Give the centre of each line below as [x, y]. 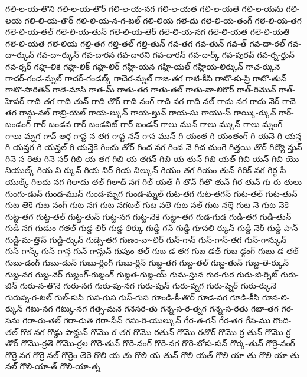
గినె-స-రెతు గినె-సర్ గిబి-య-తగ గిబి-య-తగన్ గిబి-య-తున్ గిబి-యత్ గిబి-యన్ [137, 158]
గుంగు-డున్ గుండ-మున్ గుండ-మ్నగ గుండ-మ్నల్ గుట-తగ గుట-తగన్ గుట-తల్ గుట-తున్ [151, 193]
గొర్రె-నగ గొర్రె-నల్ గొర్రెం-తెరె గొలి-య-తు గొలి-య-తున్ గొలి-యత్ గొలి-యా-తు [131, 354]
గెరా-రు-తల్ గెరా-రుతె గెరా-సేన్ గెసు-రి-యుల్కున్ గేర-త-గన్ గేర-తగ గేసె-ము [146, 320]
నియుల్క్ [20, 170]
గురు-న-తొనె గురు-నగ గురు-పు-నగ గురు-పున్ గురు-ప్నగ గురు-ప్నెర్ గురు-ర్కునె [148, 285]
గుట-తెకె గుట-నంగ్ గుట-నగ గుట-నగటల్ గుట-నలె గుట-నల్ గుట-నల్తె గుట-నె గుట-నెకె [147, 205]
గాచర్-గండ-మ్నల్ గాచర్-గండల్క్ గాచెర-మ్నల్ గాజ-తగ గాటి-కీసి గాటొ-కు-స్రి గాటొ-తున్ [146, 77]
